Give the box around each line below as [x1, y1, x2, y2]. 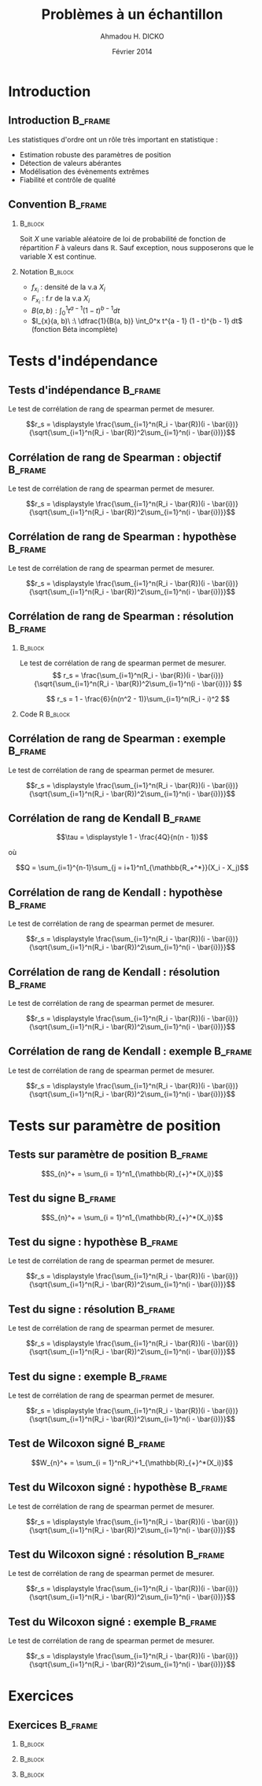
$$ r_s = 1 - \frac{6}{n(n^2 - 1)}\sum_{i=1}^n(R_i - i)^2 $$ [46, 694, 231, 703]
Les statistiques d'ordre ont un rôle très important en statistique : [8, 134, 219, 144]
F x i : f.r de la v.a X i [31, 293, 90, 306]
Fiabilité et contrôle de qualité [19, 175, 116, 184]
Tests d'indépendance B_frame [8, 383, 161, 396]
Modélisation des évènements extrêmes [19, 167, 149, 176]
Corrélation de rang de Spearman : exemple [8, 732, 227, 746]
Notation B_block [19, 267, 74, 276]
